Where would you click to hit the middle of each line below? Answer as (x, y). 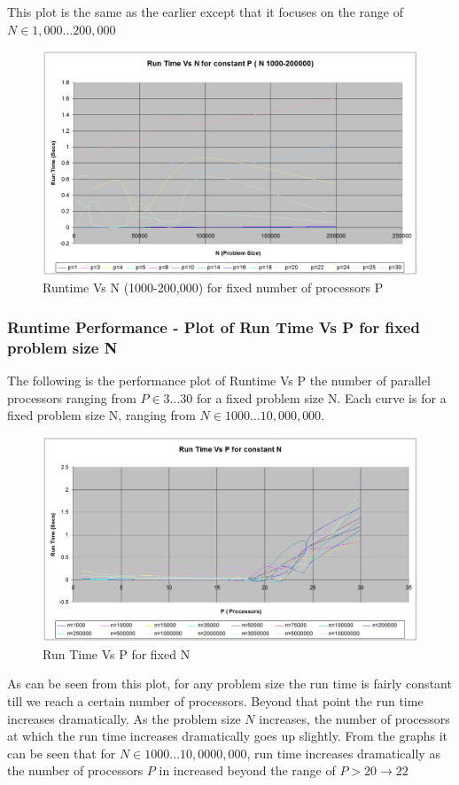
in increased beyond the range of (247, 770)
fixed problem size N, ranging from (101, 415)
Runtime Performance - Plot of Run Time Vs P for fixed (214, 326)
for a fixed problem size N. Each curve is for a (321, 397)
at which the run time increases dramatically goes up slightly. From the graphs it (227, 736)
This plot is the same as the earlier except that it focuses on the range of (205, 12)
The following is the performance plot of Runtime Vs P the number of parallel (219, 380)
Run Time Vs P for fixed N (117, 653)
